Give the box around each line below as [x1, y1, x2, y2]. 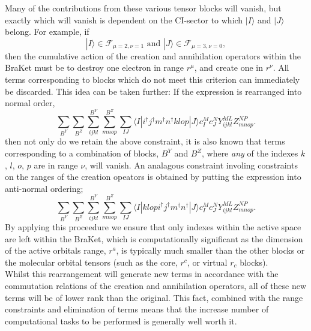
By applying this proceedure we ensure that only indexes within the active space [5, 221, 301, 233]
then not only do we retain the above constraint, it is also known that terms [5, 135, 285, 148]
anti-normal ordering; [5, 182, 83, 194]
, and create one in [194, 61, 264, 74]
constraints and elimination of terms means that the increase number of [5, 303, 269, 315]
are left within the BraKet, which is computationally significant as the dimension [5, 232, 303, 245]
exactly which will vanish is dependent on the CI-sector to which [5, 13, 243, 26]
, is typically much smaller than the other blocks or [116, 244, 305, 257]
